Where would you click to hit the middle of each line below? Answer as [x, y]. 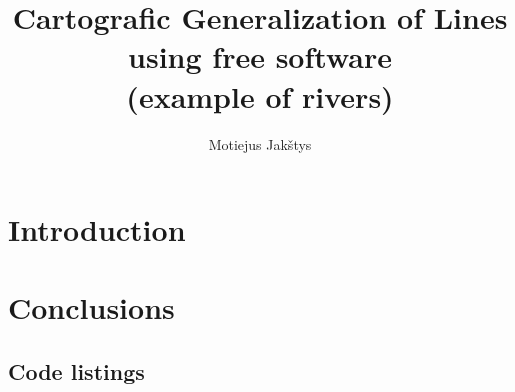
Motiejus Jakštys [260, 143]
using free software [260, 56]
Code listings [76, 371]
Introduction [97, 229]
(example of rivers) [260, 95]
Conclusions [91, 307]
